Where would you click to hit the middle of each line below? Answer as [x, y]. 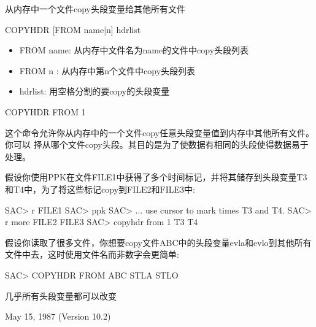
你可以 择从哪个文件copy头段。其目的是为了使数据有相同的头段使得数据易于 [157, 144]
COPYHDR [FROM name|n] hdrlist [73, 29]
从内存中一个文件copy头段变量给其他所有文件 [95, 9]
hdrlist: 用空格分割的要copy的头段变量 [94, 91]
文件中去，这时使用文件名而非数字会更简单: [92, 254]
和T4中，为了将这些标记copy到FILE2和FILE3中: [100, 189]
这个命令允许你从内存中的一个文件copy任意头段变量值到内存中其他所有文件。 [160, 132]
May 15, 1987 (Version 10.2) [58, 316]
